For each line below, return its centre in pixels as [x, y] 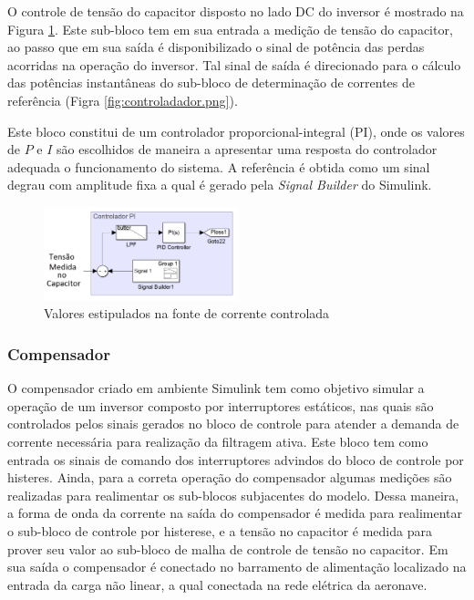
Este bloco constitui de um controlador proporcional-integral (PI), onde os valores [236, 131]
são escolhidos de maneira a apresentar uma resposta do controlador [247, 149]
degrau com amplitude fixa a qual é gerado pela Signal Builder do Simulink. [220, 185]
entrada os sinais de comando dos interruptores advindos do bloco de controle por [236, 459]
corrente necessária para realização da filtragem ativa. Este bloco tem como [218, 442]
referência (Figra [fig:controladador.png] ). [123, 100]
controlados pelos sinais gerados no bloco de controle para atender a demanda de [233, 424]
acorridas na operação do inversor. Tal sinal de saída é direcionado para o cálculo [234, 64]
